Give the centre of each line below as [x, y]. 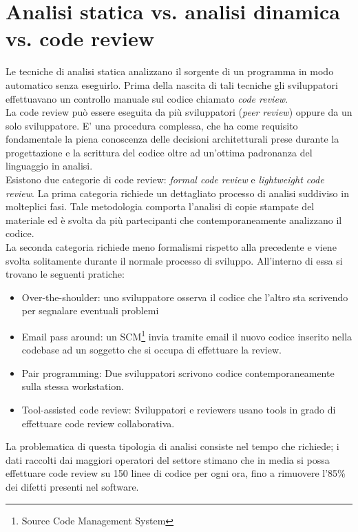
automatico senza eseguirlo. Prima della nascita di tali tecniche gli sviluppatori [172, 84]
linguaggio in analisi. [49, 166]
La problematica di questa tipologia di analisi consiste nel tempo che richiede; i [172, 446]
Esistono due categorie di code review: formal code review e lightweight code [165, 180]
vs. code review [80, 38]
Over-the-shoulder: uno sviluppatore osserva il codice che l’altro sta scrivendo [185, 297]
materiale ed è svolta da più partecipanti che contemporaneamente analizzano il [174, 219]
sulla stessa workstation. [73, 386]
